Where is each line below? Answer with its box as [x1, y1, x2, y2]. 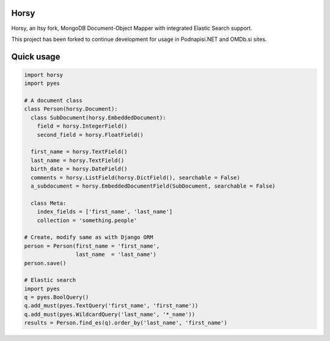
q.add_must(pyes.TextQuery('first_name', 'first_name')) [24, 302, 199, 309]
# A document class [24, 97, 82, 104]
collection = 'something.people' [37, 217, 137, 224]
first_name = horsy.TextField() [31, 148, 128, 155]
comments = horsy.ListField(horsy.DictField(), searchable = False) [31, 174, 241, 181]
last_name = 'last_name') [75, 251, 157, 258]
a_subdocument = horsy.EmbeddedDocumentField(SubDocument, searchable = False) [31, 182, 276, 189]
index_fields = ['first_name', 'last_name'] [37, 208, 173, 215]
